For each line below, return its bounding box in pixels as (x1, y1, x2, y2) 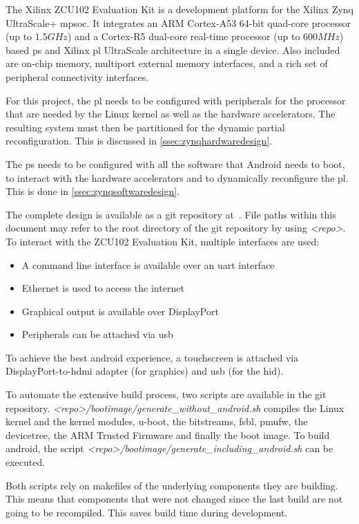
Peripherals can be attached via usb (21, 327, 173, 341)
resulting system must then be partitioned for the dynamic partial (6, 120, 285, 134)
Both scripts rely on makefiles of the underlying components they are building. (6, 478, 338, 492)
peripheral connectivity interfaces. (6, 69, 149, 84)
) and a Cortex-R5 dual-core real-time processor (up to (67, 29, 300, 44)
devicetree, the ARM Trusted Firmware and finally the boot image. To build (6, 427, 330, 442)
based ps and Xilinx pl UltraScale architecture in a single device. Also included (6, 42, 340, 57)
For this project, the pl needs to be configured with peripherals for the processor (6, 93, 346, 107)
